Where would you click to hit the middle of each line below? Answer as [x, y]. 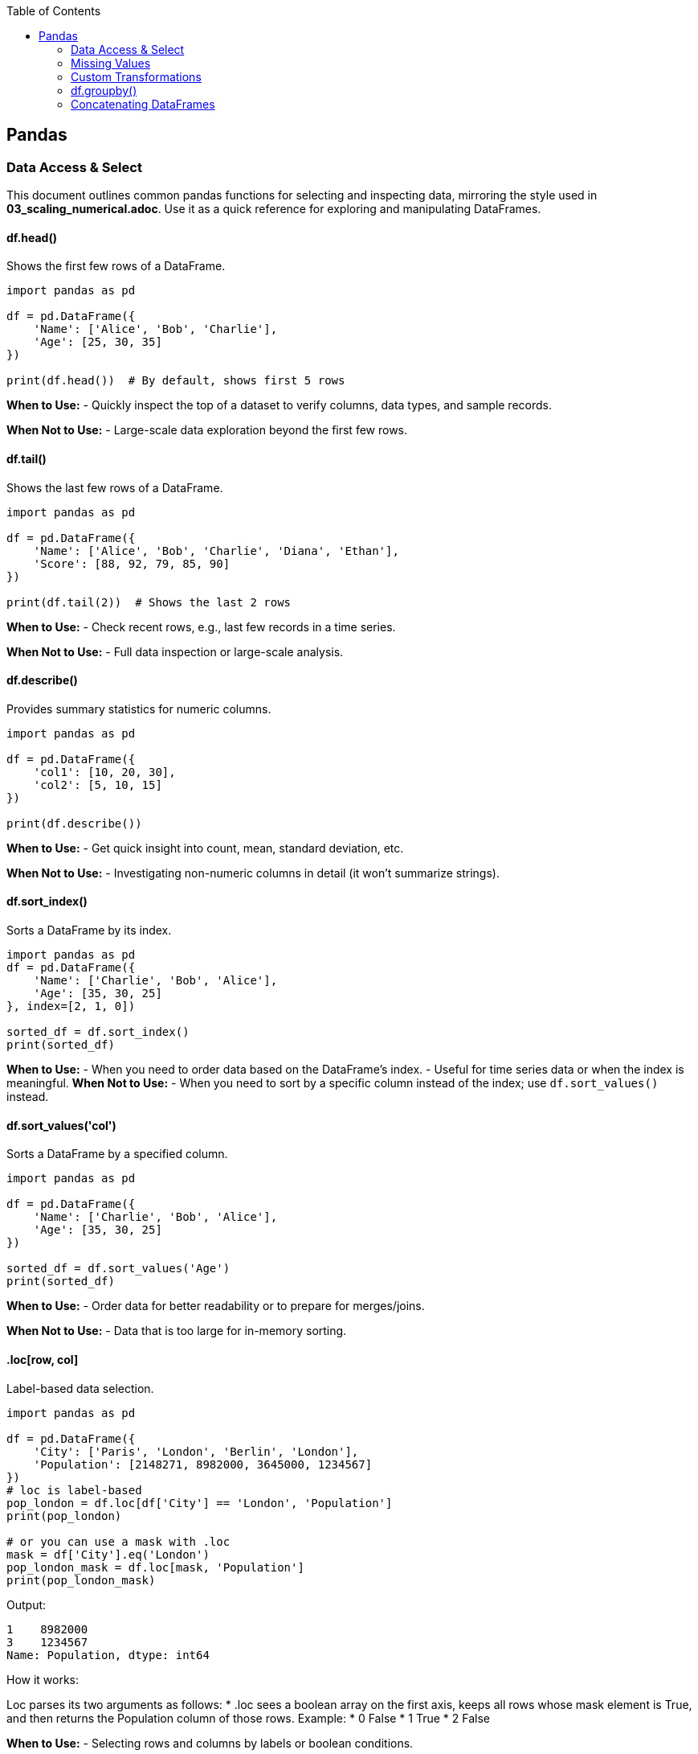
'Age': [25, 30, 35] [98, 342]
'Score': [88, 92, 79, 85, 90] [132, 563]
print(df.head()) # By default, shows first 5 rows [176, 381]
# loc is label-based [74, 1490]
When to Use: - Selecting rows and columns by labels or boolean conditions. [210, 1743]
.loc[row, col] [43, 1359]
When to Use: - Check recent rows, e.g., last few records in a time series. [201, 626]
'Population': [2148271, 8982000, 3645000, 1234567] [203, 1464]
